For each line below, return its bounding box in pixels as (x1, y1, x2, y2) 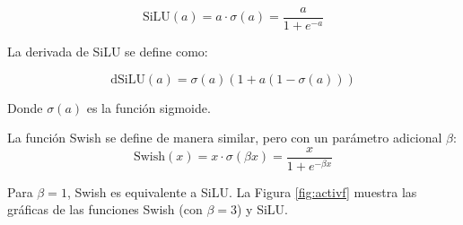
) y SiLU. (236, 200, 288, 219)
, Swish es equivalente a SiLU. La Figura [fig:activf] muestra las (66, 182, 417, 201)
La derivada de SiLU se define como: (7, 42, 208, 61)
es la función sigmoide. (86, 98, 211, 117)
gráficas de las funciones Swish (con (7, 200, 203, 219)
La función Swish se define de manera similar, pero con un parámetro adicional (7, 128, 442, 147)
